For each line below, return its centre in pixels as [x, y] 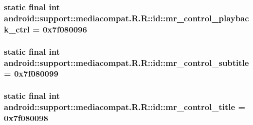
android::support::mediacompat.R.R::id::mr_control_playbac [126, 18]
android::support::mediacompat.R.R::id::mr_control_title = [125, 107]
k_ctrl [17, 29]
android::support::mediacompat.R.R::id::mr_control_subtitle [126, 62]
